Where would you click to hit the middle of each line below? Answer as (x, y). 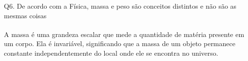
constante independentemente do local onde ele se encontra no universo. (111, 53)
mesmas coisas (25, 15)
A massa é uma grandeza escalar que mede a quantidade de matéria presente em (124, 34)
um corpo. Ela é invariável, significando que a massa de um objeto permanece (120, 43)
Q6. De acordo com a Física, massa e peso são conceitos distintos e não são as (120, 6)
